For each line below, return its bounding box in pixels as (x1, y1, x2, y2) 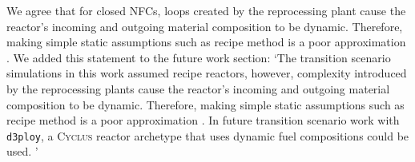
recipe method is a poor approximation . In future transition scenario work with (6, 112, 400, 128)
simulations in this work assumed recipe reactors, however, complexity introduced (6, 65, 407, 81)
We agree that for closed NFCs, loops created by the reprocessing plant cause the (6, 2, 406, 18)
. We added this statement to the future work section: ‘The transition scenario (6, 49, 391, 65)
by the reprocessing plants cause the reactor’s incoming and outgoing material (6, 80, 390, 97)
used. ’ (6, 143, 38, 160)
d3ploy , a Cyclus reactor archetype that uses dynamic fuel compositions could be (6, 127, 409, 144)
